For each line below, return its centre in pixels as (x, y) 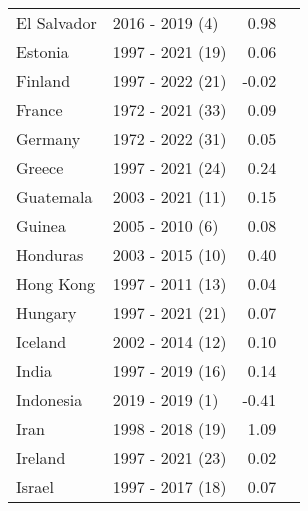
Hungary (46, 312)
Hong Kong (56, 283)
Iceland (41, 341)
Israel (35, 486)
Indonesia (49, 399)
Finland (43, 80)
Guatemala (54, 196)
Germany (48, 138)
